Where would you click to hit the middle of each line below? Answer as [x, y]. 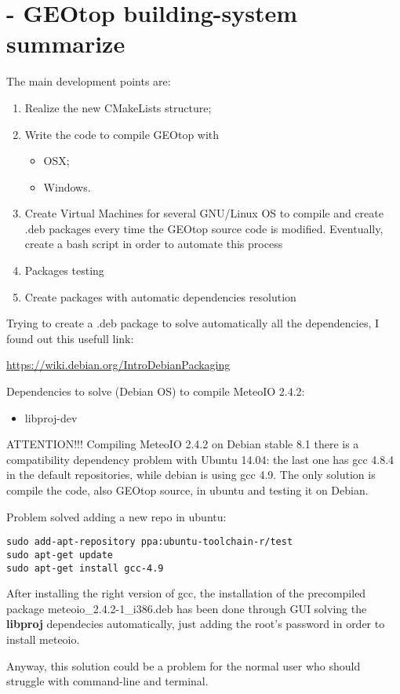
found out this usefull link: [70, 338]
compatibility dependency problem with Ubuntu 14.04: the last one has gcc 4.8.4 [200, 459]
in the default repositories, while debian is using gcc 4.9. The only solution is [191, 475]
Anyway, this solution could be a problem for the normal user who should [184, 665]
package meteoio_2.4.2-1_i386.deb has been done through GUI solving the [187, 608]
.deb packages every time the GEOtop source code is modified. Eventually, [204, 228]
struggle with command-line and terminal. [107, 681]
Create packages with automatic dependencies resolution [160, 296]
